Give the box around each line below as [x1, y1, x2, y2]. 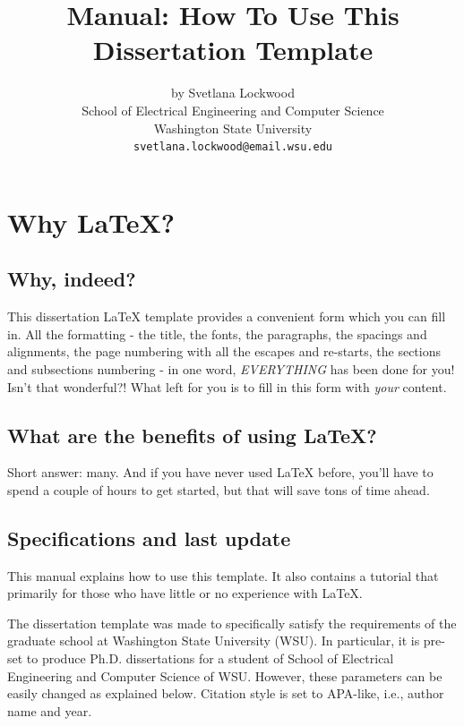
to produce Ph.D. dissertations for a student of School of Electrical [26, 649, 394, 668]
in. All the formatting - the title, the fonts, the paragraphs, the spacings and [7, 324, 427, 343]
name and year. [7, 701, 92, 720]
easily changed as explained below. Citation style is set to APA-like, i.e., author [7, 684, 444, 703]
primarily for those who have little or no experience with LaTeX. [7, 584, 363, 602]
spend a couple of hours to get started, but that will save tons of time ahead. [7, 480, 430, 499]
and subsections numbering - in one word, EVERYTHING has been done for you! [7, 359, 455, 378]
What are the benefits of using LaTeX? [7, 421, 377, 448]
